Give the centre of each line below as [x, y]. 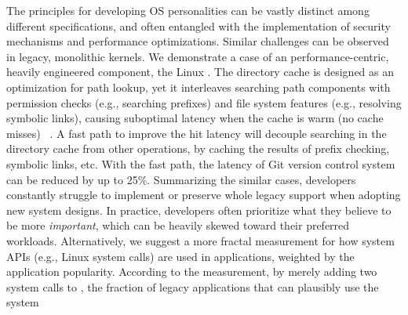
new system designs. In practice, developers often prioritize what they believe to [199, 210]
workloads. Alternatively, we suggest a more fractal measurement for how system [200, 240]
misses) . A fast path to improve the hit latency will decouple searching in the [197, 133]
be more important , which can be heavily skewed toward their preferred [178, 225]
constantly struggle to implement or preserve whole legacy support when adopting [204, 195]
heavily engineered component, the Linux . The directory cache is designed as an [200, 72]
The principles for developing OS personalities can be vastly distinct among [188, 10]
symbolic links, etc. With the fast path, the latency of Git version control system [201, 163]
